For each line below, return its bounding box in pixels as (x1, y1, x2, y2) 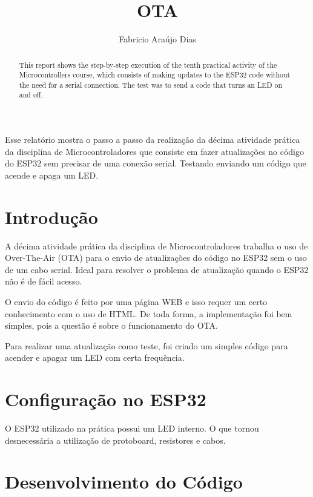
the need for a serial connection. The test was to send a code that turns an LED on (19, 79, 283, 90)
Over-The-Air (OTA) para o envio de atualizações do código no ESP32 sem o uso (5, 251, 307, 264)
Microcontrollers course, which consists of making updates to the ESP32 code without (19, 70, 291, 80)
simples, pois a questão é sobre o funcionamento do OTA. (5, 319, 218, 332)
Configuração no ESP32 (5, 387, 206, 412)
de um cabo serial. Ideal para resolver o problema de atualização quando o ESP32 (5, 263, 309, 275)
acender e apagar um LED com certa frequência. (5, 351, 185, 364)
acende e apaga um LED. (5, 168, 99, 181)
